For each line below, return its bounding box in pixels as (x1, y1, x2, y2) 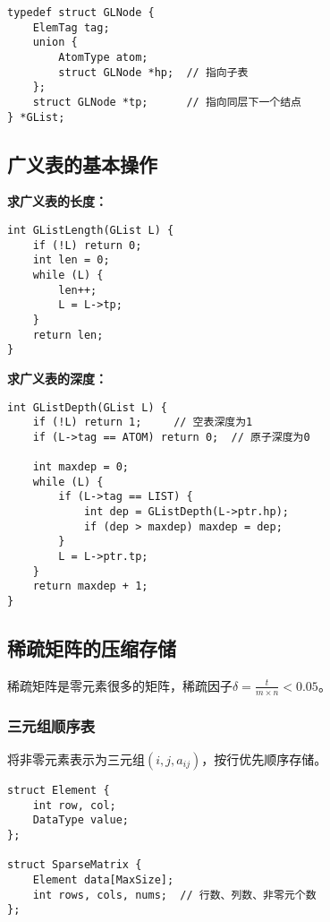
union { (32, 36, 78, 49)
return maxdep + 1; (32, 580, 148, 593)
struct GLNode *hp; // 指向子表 (58, 65, 249, 79)
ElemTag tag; (32, 21, 110, 34)
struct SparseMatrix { (7, 858, 142, 872)
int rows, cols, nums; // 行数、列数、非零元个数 (32, 888, 317, 901)
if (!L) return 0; (32, 238, 142, 252)
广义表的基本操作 (7, 150, 157, 177)
